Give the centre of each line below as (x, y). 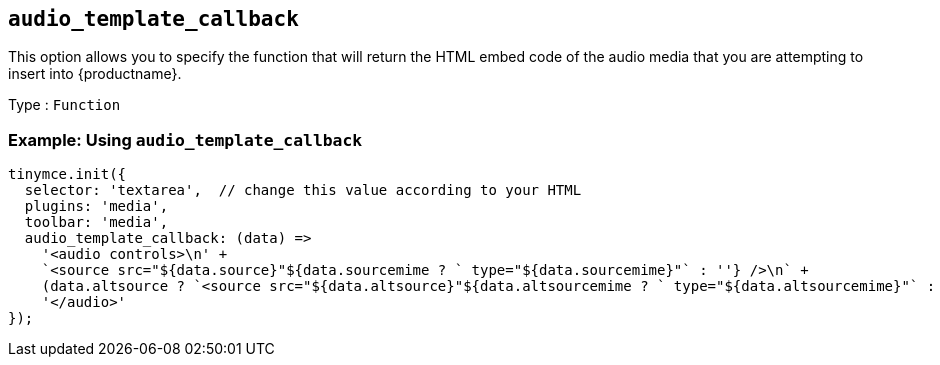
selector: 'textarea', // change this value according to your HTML (303, 190)
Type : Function (64, 105)
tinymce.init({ (67, 174)
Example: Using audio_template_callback (185, 139)
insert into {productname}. (95, 74)
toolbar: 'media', (96, 222)
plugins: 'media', (96, 206)
